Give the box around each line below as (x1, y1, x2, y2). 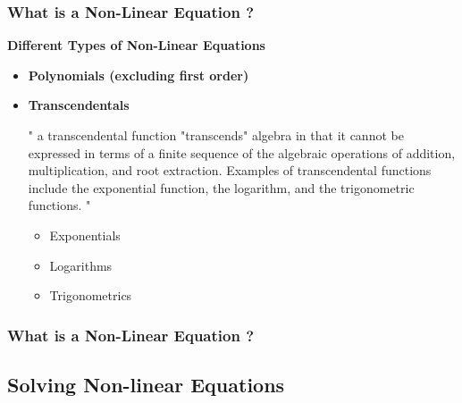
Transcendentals (28, 96, 130, 114)
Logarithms (49, 256, 113, 274)
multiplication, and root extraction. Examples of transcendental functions (28, 161, 432, 180)
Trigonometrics (49, 286, 132, 305)
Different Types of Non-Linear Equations (7, 36, 265, 55)
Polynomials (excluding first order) (28, 65, 249, 84)
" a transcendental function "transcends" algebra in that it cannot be (28, 126, 404, 144)
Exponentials (49, 225, 121, 244)
